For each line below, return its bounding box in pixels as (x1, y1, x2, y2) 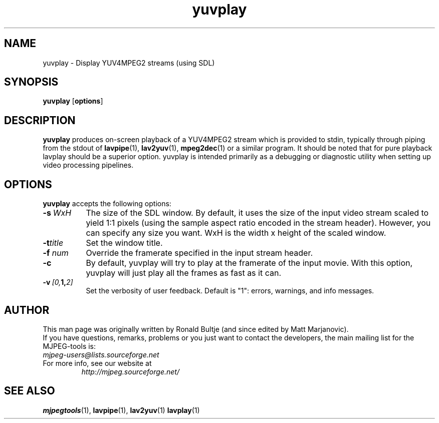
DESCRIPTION (4, 114, 76, 127)
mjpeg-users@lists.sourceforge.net (43, 350, 159, 359)
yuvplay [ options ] (43, 97, 103, 106)
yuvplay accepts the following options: (43, 199, 171, 208)
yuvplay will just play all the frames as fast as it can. (86, 268, 282, 278)
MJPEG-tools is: (43, 341, 96, 350)
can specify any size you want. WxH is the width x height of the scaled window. (86, 228, 386, 238)
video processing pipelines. (43, 161, 134, 170)
